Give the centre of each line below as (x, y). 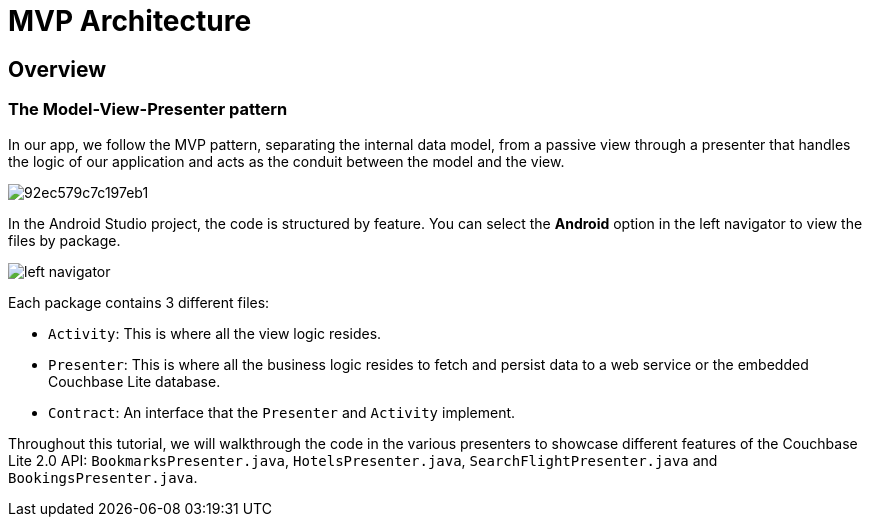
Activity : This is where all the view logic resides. (215, 333)
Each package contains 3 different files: (139, 302)
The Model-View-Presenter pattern (148, 109)
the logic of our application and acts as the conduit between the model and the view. (286, 161)
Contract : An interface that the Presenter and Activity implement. (282, 412)
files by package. (64, 240)
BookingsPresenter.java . (103, 477)
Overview (57, 69)
